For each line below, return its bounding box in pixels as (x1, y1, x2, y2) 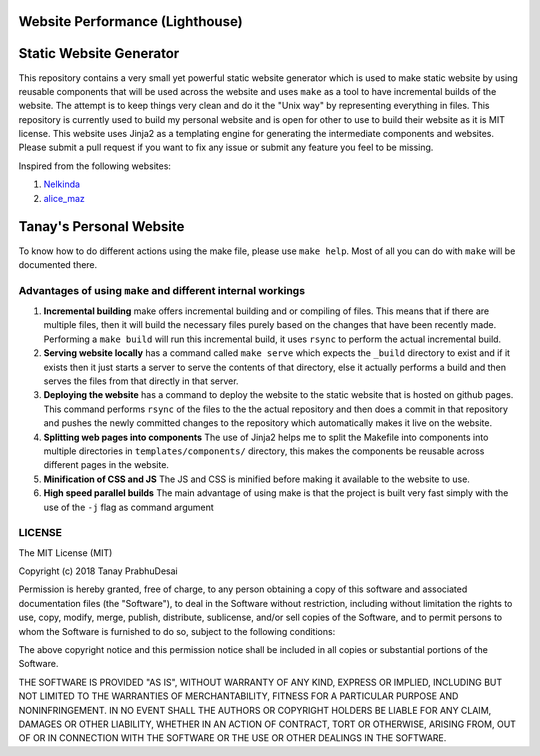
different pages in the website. (43, 459, 170, 471)
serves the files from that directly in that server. (43, 375, 239, 387)
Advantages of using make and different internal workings (18, 283, 305, 297)
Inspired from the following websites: (18, 160, 172, 172)
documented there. (18, 258, 98, 270)
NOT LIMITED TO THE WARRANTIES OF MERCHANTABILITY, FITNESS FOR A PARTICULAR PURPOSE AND (18, 690, 459, 702)
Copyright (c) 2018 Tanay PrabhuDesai (18, 565, 179, 577)
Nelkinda (43, 178, 80, 190)
